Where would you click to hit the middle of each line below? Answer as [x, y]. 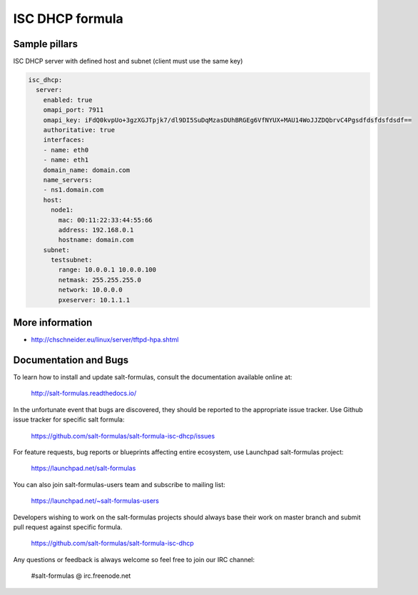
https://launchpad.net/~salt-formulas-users [95, 501]
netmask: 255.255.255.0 [100, 280]
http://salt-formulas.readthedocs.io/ [84, 394]
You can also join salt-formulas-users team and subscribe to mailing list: [119, 484]
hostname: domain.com [96, 240]
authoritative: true [79, 130]
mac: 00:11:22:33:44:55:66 [105, 220]
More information [53, 322]
